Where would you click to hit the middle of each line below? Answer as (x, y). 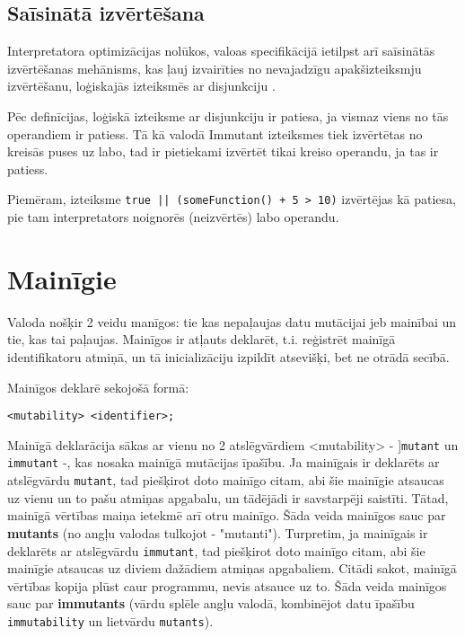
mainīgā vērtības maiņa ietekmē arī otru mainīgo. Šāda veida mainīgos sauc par (227, 515)
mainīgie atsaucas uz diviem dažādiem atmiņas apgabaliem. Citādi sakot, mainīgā (232, 568)
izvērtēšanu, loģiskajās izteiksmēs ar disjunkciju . (141, 86)
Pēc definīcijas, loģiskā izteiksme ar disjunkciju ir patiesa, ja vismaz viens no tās (228, 115)
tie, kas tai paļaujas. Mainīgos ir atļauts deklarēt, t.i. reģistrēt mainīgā (202, 339)
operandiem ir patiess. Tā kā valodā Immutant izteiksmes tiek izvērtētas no (215, 133)
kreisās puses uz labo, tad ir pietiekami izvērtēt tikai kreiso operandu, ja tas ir (223, 151)
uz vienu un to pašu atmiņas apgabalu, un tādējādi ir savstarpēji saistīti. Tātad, (228, 497)
